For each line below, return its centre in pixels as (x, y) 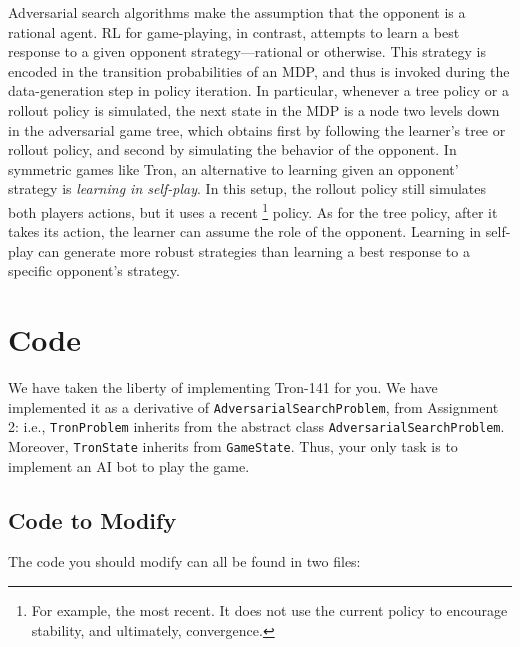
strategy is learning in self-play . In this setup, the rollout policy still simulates (247, 188)
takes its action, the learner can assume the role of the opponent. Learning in (245, 231)
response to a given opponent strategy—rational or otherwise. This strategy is (247, 51)
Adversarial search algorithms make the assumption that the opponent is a (237, 12)
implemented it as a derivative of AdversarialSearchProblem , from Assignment (253, 406)
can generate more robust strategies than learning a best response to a (254, 250)
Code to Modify (92, 519)
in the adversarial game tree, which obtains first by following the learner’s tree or (257, 129)
